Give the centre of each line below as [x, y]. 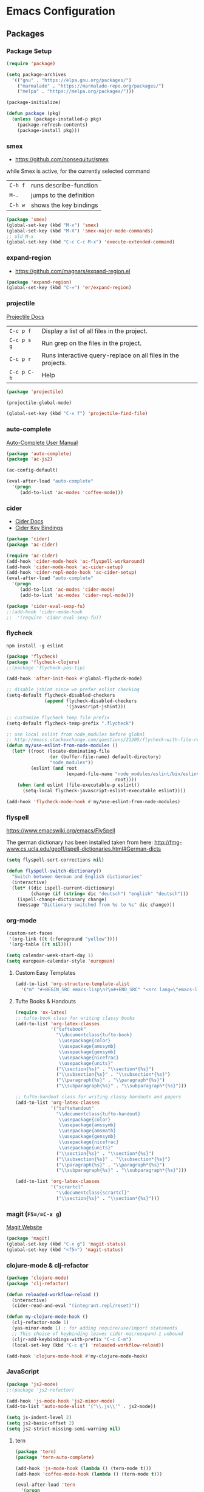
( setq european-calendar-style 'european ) [61, 961]
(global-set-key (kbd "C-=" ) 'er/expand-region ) [69, 288]
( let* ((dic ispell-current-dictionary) [63, 888]
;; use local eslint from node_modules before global [76, 734]
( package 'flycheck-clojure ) [43, 662]
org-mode [22, 921]
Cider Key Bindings [39, 528]
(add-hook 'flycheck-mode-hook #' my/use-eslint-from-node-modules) [93, 802]
